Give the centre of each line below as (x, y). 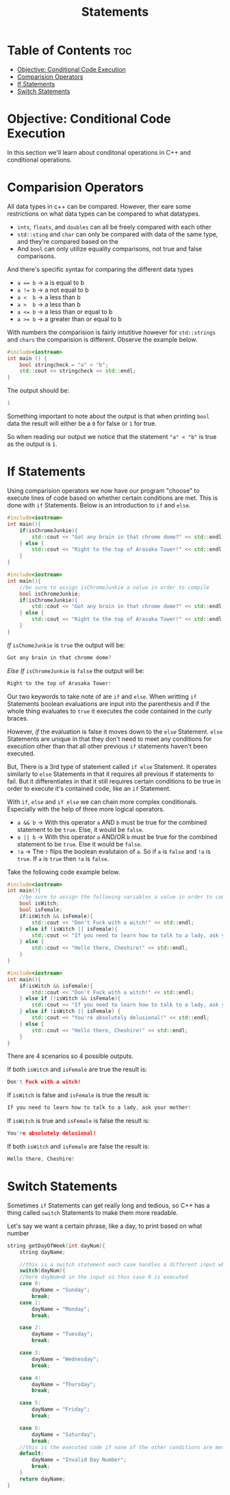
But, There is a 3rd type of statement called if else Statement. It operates (112, 766)
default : (32, 1454)
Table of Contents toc (69, 50)
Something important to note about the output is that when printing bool (108, 416)
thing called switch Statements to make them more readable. (93, 1212)
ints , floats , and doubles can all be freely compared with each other (114, 227)
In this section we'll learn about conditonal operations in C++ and (99, 152)
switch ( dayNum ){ (43, 1271)
